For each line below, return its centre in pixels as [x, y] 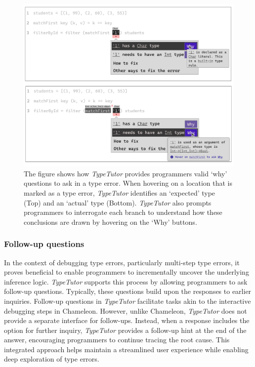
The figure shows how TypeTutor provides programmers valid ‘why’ [126, 173]
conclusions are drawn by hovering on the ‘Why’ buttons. [110, 222]
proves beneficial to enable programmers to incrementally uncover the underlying [127, 272]
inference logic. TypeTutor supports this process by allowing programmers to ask [126, 281]
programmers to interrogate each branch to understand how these [123, 212]
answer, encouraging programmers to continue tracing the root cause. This [117, 340]
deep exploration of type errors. [52, 359]
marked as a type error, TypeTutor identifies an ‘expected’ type [120, 192]
